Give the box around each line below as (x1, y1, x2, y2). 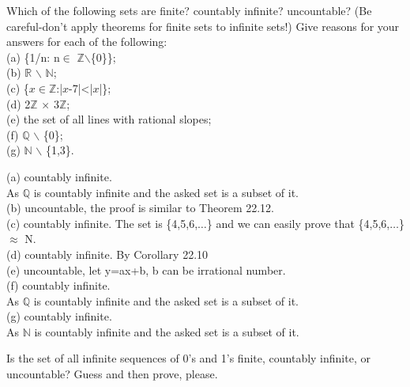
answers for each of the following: (6, 33, 167, 50)
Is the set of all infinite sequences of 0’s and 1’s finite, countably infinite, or (6, 350, 371, 366)
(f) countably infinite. (6, 277, 111, 294)
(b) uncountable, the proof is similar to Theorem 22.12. (6, 199, 275, 216)
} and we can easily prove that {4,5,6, (206, 214, 390, 231)
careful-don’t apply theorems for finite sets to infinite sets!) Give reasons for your (6, 17, 400, 34)
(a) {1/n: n (6, 48, 60, 65)
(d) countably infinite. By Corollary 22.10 (6, 245, 209, 262)
